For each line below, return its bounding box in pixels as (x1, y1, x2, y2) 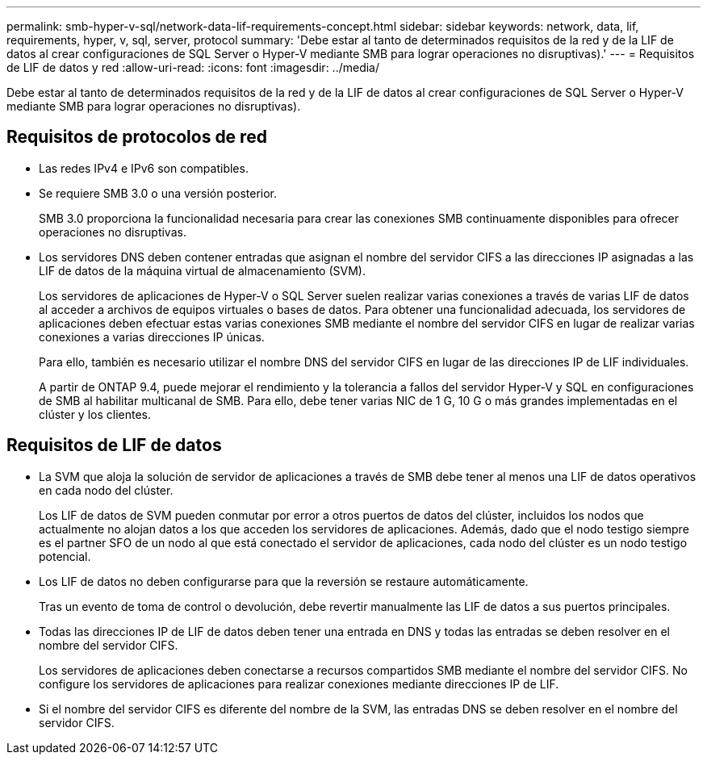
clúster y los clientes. (39, 407, 152, 421)
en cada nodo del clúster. (39, 483, 174, 497)
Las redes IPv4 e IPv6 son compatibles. (39, 161, 249, 175)
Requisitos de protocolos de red (6, 127, 267, 148)
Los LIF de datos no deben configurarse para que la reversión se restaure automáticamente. (39, 574, 529, 588)
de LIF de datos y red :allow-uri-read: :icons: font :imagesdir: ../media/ (6, 61, 380, 74)
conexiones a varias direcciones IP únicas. (39, 329, 265, 344)
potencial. (39, 549, 91, 563)
